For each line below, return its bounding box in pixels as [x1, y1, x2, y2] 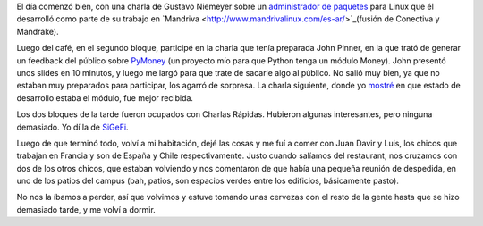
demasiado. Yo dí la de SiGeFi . [16, 121, 129, 132]
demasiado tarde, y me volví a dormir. [16, 204, 156, 214]
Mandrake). [16, 26, 59, 37]
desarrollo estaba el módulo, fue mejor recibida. [16, 92, 194, 103]
